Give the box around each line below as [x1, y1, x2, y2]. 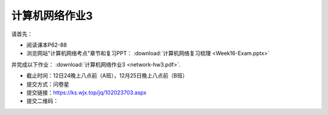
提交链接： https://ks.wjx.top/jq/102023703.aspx [26, 88, 147, 96]
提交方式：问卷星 [26, 80, 69, 88]
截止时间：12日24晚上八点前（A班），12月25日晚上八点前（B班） [26, 72, 188, 79]
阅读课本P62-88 [26, 41, 67, 48]
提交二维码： [26, 97, 59, 105]
